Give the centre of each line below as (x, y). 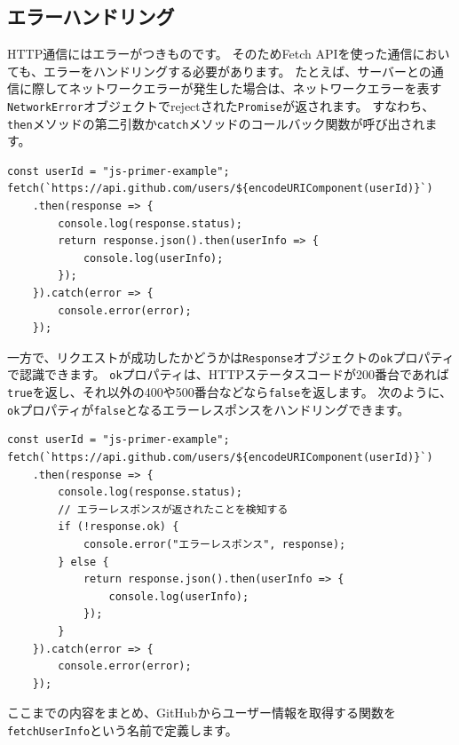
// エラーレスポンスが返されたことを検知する (173, 509)
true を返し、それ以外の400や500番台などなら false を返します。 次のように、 (230, 392)
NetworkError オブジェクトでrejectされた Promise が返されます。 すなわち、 (221, 105)
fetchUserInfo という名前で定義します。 (123, 729)
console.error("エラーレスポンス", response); (214, 545)
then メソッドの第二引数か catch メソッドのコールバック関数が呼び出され (216, 123)
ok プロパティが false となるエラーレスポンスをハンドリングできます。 (209, 409)
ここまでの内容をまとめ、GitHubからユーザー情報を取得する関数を (202, 713)
